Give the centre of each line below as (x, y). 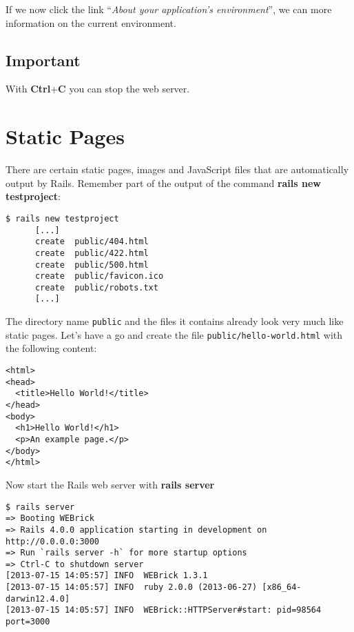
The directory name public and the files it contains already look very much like (175, 321)
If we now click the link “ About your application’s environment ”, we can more (169, 9)
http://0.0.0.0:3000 (53, 541)
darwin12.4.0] (38, 599)
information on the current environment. (91, 22)
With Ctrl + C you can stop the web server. (98, 89)
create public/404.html (92, 242)
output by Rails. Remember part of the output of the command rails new (163, 182)
